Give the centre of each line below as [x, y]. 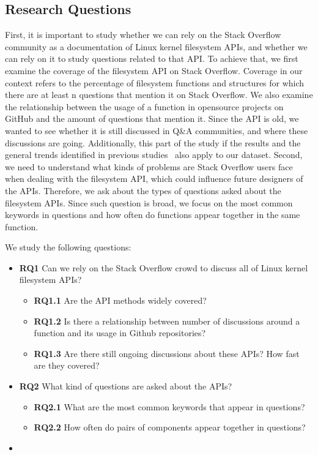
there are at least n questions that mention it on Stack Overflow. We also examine [159, 95]
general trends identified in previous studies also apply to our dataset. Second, [154, 155]
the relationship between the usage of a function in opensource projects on [144, 106]
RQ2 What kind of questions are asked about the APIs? [126, 386]
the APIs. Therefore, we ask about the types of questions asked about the [143, 190]
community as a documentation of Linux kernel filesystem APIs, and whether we [156, 46]
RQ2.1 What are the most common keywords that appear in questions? [169, 406]
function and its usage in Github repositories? [120, 333]
